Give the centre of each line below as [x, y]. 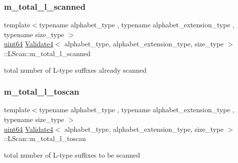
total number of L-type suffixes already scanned [75, 70]
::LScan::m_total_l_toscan [45, 138]
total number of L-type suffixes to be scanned [72, 154]
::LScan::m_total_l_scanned [47, 53]
